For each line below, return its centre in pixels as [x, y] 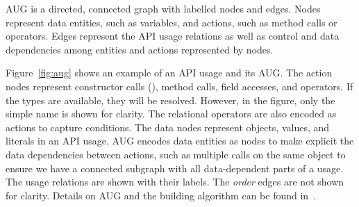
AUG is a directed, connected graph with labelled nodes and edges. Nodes [163, 8]
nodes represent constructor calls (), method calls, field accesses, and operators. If [179, 86]
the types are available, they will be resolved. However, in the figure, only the [170, 100]
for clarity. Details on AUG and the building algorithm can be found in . [161, 195]
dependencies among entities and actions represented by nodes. [140, 49]
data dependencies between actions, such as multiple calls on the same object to [176, 154]
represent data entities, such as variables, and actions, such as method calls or [172, 22]
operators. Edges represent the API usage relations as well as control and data [173, 36]
